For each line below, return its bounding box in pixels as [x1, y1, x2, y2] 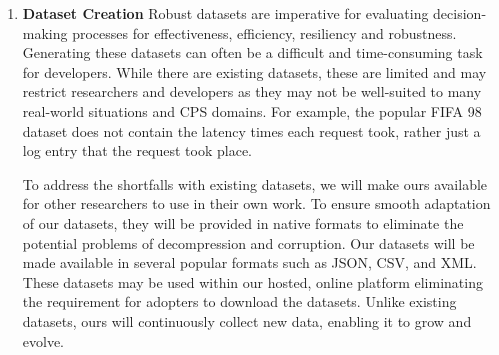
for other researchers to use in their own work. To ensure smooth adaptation [22, 193, 491, 214]
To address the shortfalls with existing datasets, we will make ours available [22, 173, 488, 194]
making [22, 22, 68, 43]
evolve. [22, 330, 65, 351]
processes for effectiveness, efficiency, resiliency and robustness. [72, 22, 457, 43]
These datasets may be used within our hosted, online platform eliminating [22, 271, 483, 292]
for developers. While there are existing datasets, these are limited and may [22, 61, 487, 82]
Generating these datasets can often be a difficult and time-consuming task [22, 42, 483, 63]
